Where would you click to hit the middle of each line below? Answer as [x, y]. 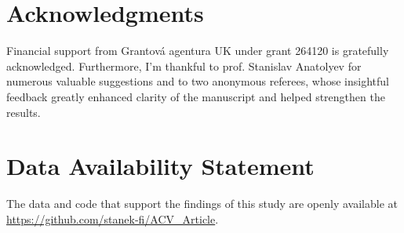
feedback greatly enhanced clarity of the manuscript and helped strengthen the [196, 96]
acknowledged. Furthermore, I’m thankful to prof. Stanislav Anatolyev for [184, 66]
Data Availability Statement [160, 166]
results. [24, 112]
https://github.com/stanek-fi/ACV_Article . [113, 218]
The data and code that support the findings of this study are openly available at [202, 204]
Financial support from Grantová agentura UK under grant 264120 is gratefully [198, 51]
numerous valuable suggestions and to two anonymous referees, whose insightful [198, 81]
